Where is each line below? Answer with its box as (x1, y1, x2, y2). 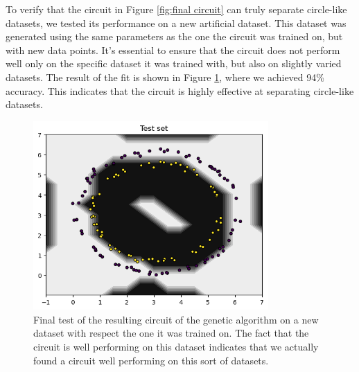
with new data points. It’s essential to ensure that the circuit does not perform (6, 42, 340, 57)
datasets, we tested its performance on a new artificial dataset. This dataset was (6, 15, 347, 30)
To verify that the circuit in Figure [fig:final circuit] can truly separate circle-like (6, 2, 347, 16)
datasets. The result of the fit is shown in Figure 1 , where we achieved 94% (6, 69, 324, 84)
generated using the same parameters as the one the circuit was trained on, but (6, 29, 343, 44)
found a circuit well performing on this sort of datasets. (33, 353, 269, 367)
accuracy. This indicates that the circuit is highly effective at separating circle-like (6, 83, 354, 98)
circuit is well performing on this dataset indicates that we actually (33, 339, 319, 353)
